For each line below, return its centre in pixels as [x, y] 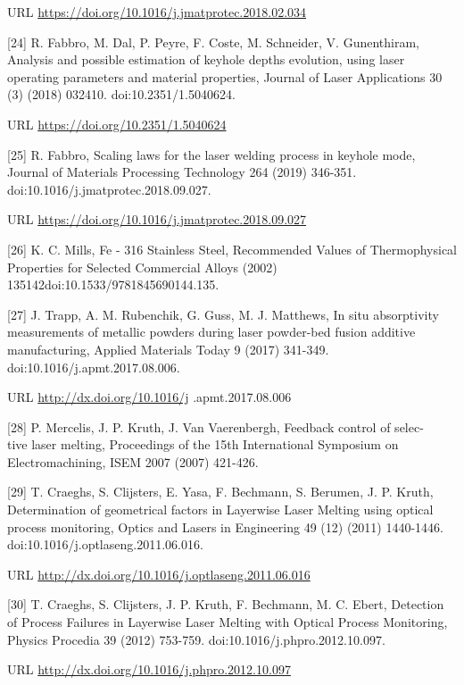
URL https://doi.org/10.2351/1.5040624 [117, 124]
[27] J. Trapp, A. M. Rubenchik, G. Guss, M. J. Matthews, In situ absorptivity [223, 314]
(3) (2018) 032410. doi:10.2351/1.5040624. [121, 94]
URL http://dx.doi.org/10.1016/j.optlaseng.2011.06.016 [159, 574]
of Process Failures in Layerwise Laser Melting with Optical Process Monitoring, [228, 622]
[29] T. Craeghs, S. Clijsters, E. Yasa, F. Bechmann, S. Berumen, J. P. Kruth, [220, 492]
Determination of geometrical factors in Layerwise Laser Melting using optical [220, 510]
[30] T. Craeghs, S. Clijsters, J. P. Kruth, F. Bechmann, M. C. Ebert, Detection [226, 604]
